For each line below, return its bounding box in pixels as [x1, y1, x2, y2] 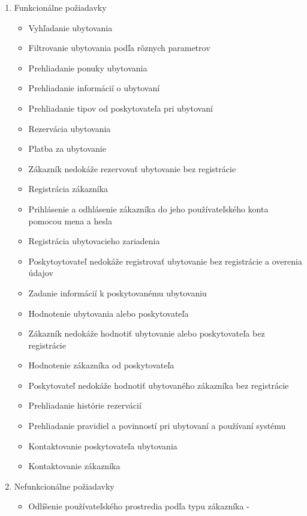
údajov [28, 266, 53, 279]
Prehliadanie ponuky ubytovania [28, 61, 148, 74]
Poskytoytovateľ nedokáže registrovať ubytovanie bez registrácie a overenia [28, 254, 302, 267]
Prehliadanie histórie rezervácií [28, 399, 142, 412]
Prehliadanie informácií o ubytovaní [28, 82, 160, 94]
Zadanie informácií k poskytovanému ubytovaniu [28, 286, 207, 299]
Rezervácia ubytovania [28, 122, 111, 134]
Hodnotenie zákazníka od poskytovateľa [28, 359, 174, 371]
